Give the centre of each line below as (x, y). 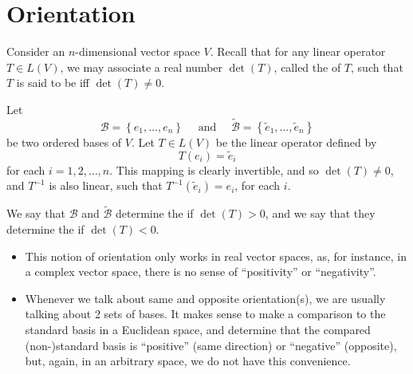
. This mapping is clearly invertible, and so (214, 169)
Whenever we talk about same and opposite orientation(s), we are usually (205, 298)
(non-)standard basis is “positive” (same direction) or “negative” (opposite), (211, 345)
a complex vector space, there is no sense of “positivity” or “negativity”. (201, 272)
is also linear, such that (106, 185)
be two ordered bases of (64, 142)
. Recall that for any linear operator (298, 51)
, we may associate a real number (142, 67)
